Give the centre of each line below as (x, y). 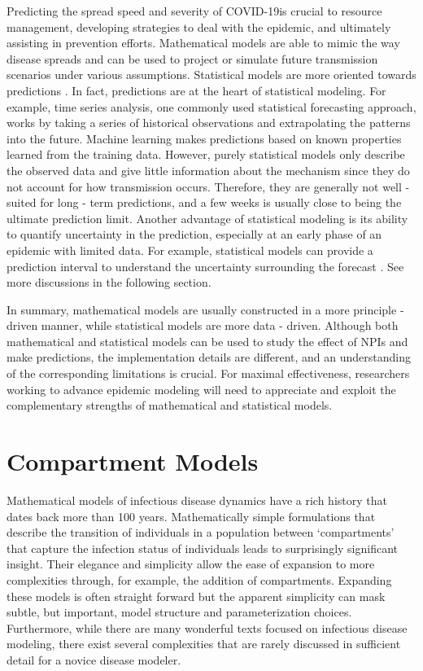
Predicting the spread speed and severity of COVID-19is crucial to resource (194, 11)
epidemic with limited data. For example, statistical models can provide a (190, 250)
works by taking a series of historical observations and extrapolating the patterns (209, 123)
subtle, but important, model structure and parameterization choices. (179, 612)
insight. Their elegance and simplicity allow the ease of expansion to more (191, 564)
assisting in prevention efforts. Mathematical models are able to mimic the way (203, 43)
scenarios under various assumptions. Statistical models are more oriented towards (211, 75)
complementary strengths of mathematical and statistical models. (170, 405)
